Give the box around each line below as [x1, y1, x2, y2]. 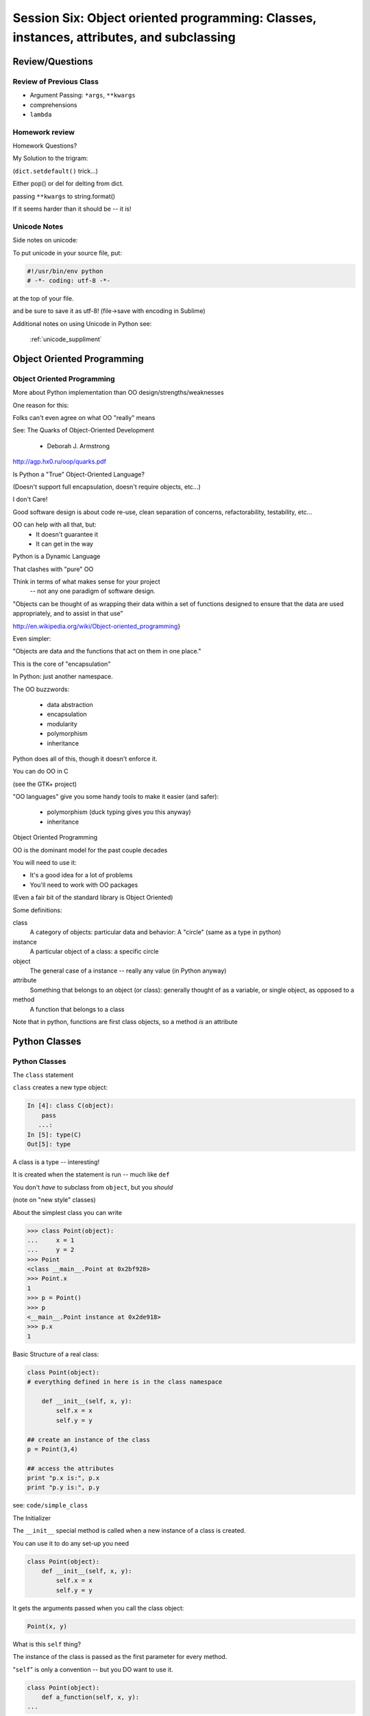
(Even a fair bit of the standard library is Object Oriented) [12, 893, 173, 902]
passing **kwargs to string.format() [12, 192, 116, 200]
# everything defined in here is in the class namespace [27, 1378, 223, 1386]
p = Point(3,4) [27, 1445, 78, 1453]
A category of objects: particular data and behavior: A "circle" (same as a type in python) [29, 928, 282, 936]
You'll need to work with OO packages [29, 881, 138, 889]
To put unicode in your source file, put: [12, 248, 123, 257]
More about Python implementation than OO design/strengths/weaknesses [12, 389, 224, 397]
